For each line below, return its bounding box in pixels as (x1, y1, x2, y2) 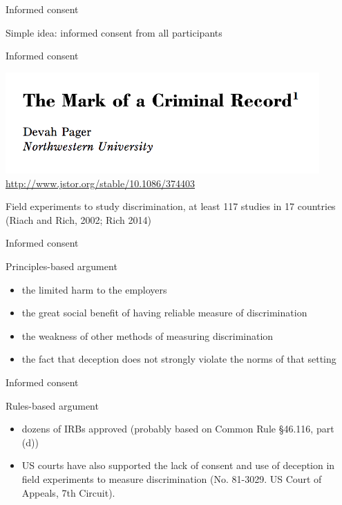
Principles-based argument (6, 259, 117, 273)
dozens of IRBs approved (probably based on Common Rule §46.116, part (21, 421, 334, 436)
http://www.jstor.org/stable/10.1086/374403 (6, 175, 196, 190)
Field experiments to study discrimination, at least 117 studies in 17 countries (6, 199, 336, 213)
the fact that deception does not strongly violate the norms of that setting (21, 352, 336, 366)
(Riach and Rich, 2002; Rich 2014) (6, 212, 151, 227)
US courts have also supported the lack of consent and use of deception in (21, 458, 335, 473)
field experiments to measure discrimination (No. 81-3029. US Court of (21, 471, 322, 486)
